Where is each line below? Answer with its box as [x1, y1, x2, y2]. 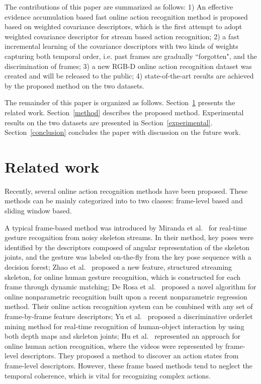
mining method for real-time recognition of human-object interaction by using [5, 321, 244, 331]
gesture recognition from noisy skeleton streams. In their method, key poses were [5, 232, 253, 243]
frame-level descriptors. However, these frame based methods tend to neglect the [5, 360, 252, 370]
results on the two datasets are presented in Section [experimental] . [5, 117, 213, 127]
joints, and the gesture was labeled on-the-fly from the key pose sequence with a [5, 252, 251, 262]
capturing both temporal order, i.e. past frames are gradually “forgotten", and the [5, 50, 257, 61]
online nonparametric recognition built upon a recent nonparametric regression [5, 291, 247, 301]
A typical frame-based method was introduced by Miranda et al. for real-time [5, 222, 247, 233]
